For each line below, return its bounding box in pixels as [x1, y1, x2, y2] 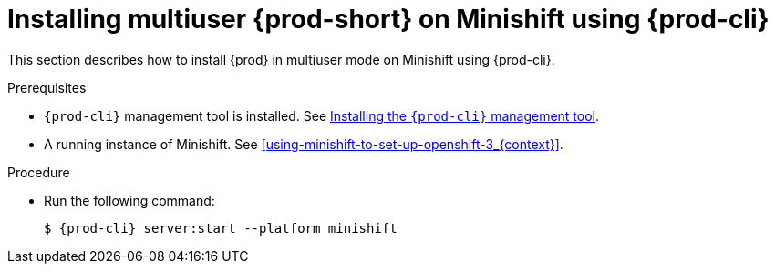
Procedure [7, 164, 70, 180]
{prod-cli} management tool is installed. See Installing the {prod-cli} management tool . [44, 107, 600, 124]
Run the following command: [44, 192, 215, 208]
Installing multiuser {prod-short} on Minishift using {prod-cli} [7, 4, 770, 35]
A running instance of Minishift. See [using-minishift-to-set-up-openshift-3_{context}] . [44, 135, 563, 152]
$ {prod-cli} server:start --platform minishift [44, 220, 398, 236]
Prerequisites [7, 79, 87, 95]
